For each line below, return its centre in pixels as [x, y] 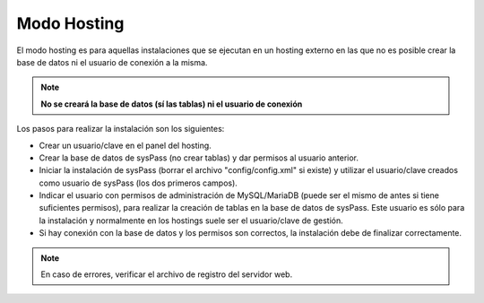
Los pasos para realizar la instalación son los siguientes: [121, 129]
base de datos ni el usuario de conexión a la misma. [112, 62]
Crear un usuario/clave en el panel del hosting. [125, 145]
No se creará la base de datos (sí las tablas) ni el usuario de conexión [172, 104]
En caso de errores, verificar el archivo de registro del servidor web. [167, 274]
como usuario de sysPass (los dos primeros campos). [138, 183]
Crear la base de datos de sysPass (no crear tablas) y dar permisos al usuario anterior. [199, 158]
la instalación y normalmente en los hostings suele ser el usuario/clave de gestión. [191, 221]
